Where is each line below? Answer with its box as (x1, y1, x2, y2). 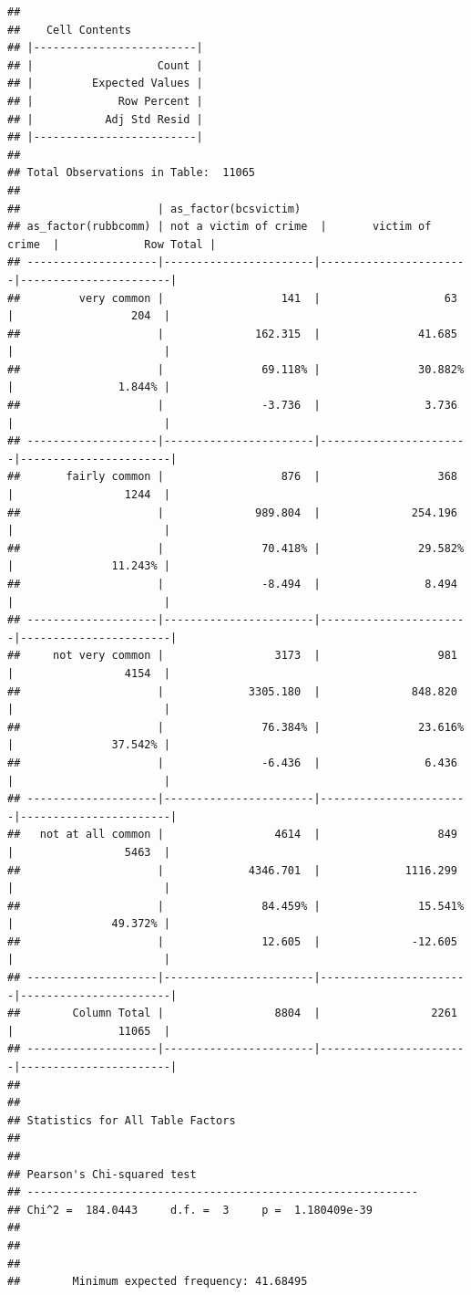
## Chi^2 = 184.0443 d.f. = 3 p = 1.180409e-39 (7, 1203, 373, 1217)
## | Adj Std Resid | (7, 112, 203, 126)
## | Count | (7, 58, 203, 72)
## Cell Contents (7, 23, 132, 37)
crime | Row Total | (7, 237, 217, 251)
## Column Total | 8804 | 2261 (7, 1007, 457, 1020)
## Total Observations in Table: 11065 (7, 166, 256, 180)
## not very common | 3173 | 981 (7, 649, 457, 663)
